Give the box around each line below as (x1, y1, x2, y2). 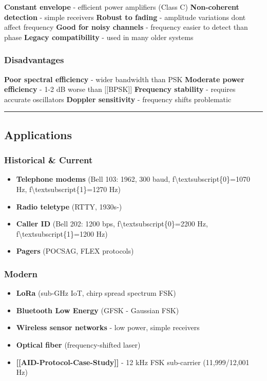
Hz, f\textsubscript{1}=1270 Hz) (16, 183, 121, 194)
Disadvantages (4, 53, 64, 66)
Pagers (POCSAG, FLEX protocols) (16, 245, 134, 256)
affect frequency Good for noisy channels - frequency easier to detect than (4, 22, 248, 32)
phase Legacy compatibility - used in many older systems (4, 31, 194, 42)
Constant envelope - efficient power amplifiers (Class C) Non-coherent (4, 2, 239, 12)
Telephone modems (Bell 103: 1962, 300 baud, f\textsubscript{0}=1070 (16, 174, 250, 184)
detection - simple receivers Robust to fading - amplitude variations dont (4, 11, 246, 22)
